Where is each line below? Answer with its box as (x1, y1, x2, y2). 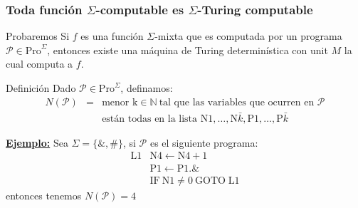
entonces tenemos (6, 187, 82, 202)
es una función (80, 28, 144, 43)
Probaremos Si (6, 28, 70, 43)
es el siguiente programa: (149, 135, 258, 150)
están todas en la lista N (102, 113, 209, 124)
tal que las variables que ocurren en (159, 97, 315, 108)
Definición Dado (6, 80, 76, 95)
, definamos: (120, 80, 173, 95)
